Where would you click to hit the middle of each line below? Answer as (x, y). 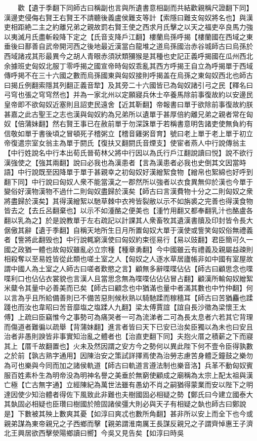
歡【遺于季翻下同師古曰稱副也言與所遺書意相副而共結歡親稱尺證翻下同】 (135, 7)
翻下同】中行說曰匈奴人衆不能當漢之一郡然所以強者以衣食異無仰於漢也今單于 (128, 181)
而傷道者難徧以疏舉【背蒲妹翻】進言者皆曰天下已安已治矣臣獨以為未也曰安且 (128, 326)
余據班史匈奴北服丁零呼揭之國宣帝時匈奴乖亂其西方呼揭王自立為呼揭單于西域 (128, 65)
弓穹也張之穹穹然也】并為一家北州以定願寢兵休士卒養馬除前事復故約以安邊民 (128, 94)
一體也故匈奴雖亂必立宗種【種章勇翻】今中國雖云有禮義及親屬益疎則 (142, 249)
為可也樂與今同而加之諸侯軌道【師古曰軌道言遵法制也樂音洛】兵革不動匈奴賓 (128, 365)
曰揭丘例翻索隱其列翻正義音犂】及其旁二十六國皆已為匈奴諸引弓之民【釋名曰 (128, 85)
